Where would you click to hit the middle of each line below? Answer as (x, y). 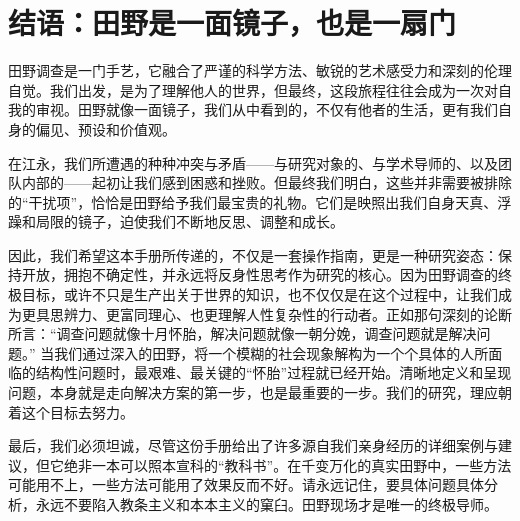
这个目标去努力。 (77, 411)
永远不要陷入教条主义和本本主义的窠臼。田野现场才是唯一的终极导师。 (266, 504)
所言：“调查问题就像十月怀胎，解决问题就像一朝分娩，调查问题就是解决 (242, 333)
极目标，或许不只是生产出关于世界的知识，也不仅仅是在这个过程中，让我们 (253, 294)
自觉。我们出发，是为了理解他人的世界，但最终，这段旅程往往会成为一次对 (253, 89)
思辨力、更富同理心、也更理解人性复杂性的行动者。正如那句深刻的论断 (280, 313)
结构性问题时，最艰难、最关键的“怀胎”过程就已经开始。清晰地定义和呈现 (273, 372)
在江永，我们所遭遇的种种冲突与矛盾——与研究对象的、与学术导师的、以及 (253, 162)
